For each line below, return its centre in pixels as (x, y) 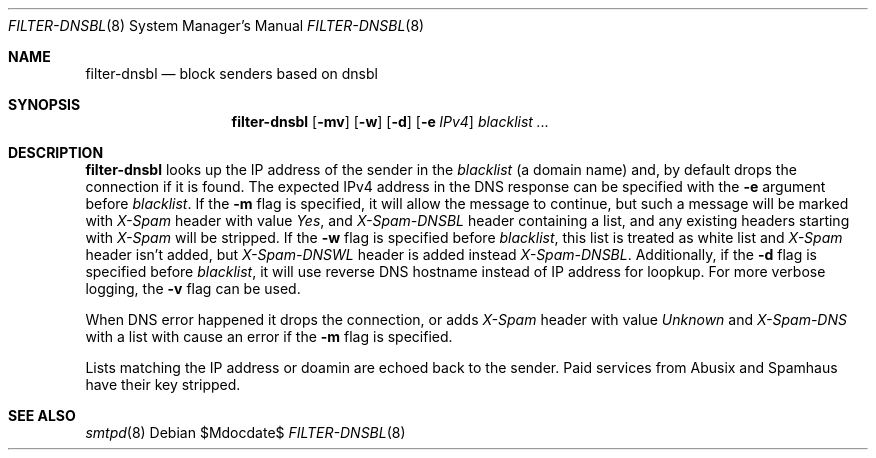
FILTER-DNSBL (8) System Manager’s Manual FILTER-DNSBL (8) (216, 25)
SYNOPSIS (44, 104)
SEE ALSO (42, 415)
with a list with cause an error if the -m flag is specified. (269, 336)
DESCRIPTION (56, 152)
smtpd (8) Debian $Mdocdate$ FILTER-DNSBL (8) (245, 432)
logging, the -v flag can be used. (193, 288)
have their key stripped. (163, 384)
